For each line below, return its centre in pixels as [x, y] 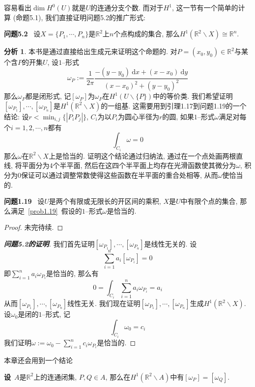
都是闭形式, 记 [48, 96]
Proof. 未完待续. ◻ [34, 227]
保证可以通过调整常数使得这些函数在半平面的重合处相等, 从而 [120, 175]
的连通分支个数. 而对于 [127, 7]
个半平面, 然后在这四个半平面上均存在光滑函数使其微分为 [144, 165]
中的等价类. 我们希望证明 [193, 96]
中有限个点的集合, [209, 201]
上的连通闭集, [55, 376]
